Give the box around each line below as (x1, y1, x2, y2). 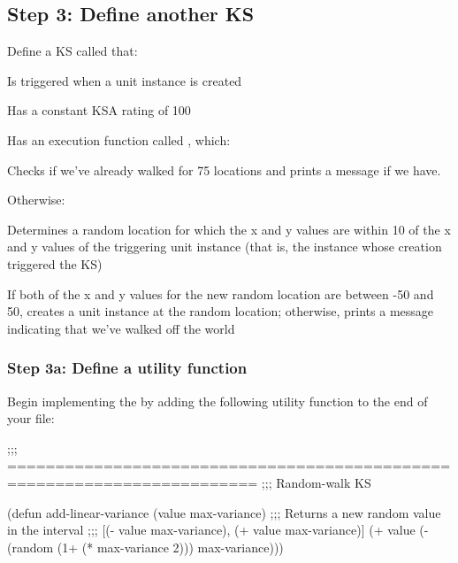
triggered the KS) (7, 254, 103, 273)
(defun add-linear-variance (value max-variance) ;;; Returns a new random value (7, 503, 441, 521)
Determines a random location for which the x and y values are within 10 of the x (7, 220, 451, 238)
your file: (7, 409, 55, 428)
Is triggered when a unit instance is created (7, 71, 242, 89)
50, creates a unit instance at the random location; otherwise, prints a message (7, 302, 434, 320)
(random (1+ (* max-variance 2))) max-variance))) (7, 537, 284, 556)
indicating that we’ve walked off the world (7, 319, 235, 337)
